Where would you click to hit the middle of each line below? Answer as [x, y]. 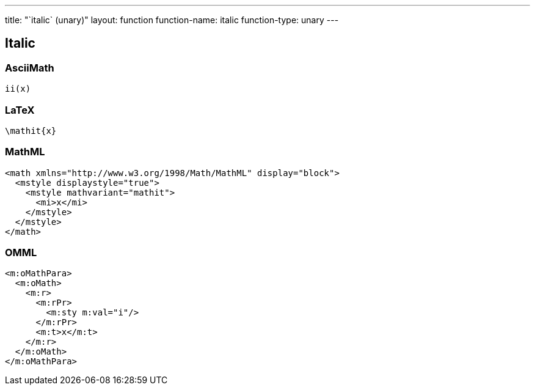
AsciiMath [30, 68]
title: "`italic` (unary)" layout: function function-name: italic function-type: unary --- [172, 20]
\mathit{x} [31, 131]
